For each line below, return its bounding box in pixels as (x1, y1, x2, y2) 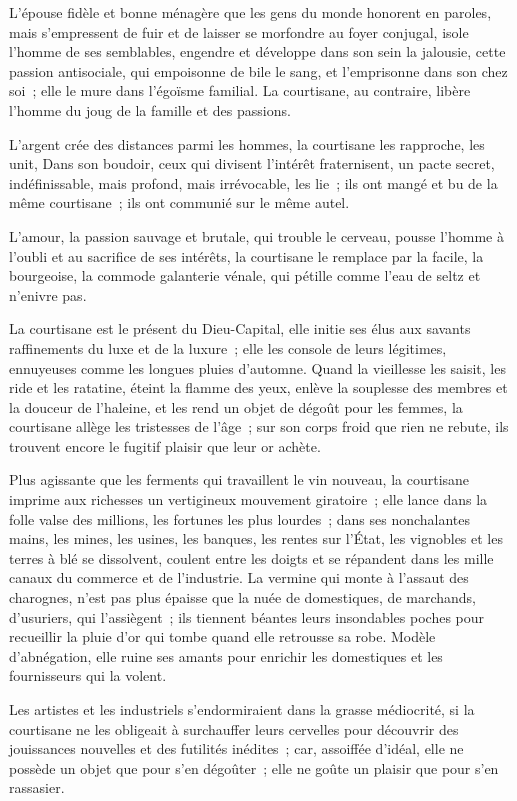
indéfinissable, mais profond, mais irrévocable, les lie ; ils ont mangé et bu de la (9, 172, 498, 193)
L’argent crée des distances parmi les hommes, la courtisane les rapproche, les (9, 133, 485, 154)
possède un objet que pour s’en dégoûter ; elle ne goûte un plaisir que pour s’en (9, 757, 499, 778)
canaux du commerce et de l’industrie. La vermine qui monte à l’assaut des (9, 567, 469, 588)
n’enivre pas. (9, 284, 87, 305)
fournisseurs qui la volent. (9, 665, 167, 686)
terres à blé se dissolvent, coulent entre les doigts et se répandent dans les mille (9, 547, 494, 568)
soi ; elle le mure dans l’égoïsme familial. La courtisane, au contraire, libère (9, 80, 471, 101)
